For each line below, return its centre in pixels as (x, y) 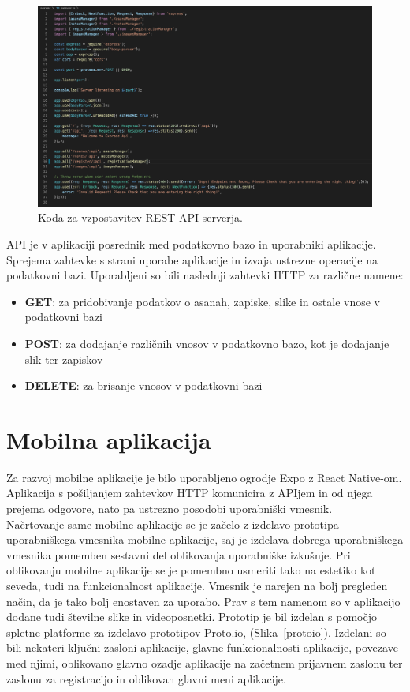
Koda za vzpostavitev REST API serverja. (140, 217)
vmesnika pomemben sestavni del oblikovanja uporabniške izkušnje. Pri (179, 554)
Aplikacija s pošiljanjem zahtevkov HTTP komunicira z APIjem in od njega (190, 493)
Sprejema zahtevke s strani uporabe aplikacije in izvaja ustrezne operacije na (192, 259)
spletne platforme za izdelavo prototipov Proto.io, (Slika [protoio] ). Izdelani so (196, 632)
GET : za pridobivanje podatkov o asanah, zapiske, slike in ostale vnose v (203, 301)
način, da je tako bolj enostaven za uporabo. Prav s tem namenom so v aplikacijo (203, 601)
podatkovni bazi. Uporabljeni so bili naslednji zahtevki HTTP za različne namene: (205, 275)
